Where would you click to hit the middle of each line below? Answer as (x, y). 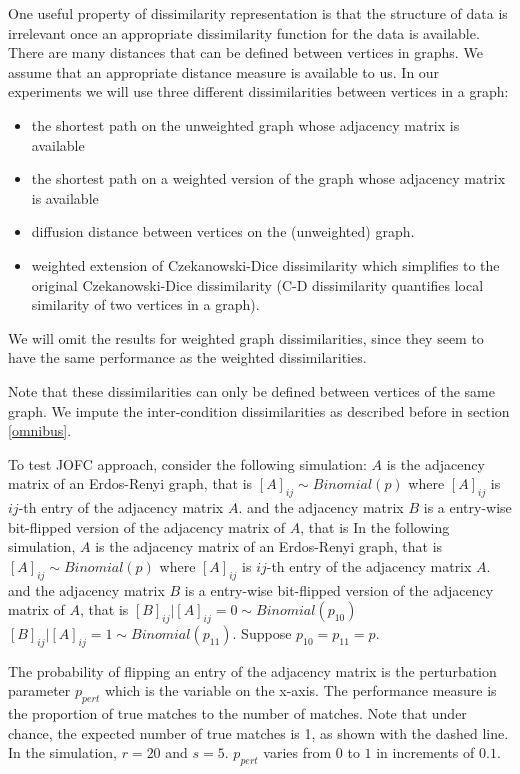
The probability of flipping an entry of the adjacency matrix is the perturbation (252, 670)
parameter (39, 690)
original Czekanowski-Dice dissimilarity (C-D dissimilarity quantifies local (257, 284)
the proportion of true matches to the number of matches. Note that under (237, 713)
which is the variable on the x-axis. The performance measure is (300, 690)
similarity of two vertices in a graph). (145, 304)
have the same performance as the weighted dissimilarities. (187, 357)
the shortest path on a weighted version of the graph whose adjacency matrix (268, 178)
